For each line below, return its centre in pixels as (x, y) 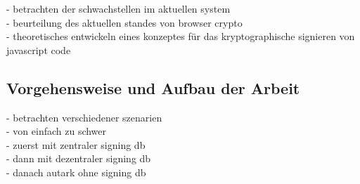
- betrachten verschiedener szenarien (84, 117)
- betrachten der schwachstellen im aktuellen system (118, 8)
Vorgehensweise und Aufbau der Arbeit (153, 87)
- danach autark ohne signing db (76, 172)
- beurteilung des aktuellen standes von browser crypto (124, 22)
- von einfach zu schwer (57, 131)
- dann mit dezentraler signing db (79, 158)
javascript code (39, 50)
